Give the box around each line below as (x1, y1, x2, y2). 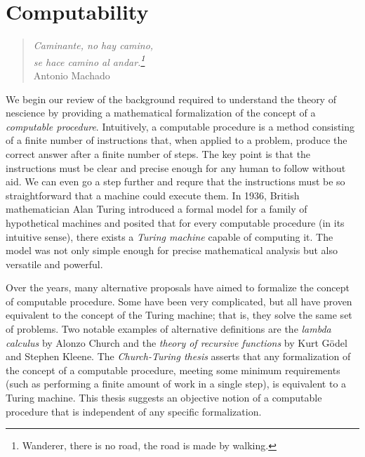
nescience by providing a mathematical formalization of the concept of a (6, 105, 316, 120)
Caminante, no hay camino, (33, 38, 154, 53)
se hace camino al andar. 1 (33, 52, 145, 69)
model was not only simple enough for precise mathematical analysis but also (6, 243, 338, 258)
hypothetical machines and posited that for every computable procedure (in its (6, 215, 345, 230)
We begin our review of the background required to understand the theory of (6, 91, 336, 106)
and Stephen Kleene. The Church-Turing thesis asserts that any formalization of (6, 349, 351, 364)
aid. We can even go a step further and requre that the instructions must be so (6, 174, 345, 189)
